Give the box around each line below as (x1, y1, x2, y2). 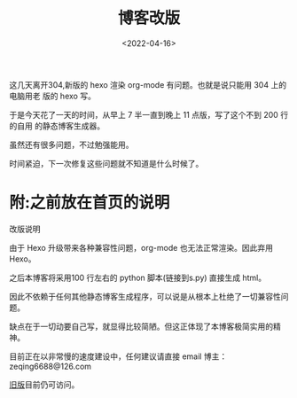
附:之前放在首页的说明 (9, 192, 170, 213)
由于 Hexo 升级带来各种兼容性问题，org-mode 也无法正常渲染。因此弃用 (9, 242, 273, 253)
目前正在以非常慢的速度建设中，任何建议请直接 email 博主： (9, 351, 228, 362)
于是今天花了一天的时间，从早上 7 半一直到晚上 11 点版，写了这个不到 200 (9, 109, 279, 120)
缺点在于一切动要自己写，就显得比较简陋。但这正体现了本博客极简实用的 (9, 321, 273, 332)
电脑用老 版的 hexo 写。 (9, 90, 96, 101)
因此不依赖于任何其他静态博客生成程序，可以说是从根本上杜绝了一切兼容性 (9, 291, 281, 301)
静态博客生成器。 (42, 121, 105, 131)
